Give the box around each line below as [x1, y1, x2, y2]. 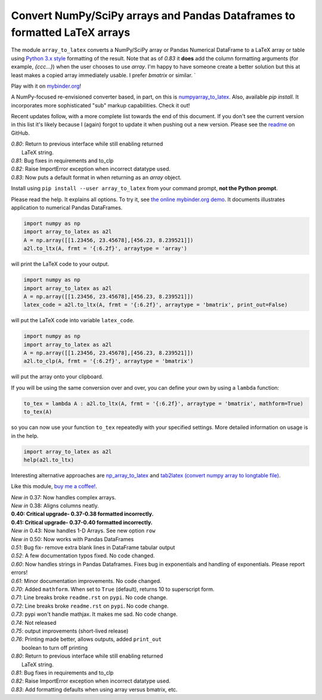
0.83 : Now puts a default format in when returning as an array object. [11, 174, 182, 181]
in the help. [11, 432, 39, 439]
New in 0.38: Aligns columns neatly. [11, 502, 100, 510]
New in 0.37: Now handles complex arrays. [11, 494, 116, 501]
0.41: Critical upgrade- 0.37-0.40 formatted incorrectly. [11, 519, 153, 526]
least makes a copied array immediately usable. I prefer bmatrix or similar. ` [11, 72, 196, 79]
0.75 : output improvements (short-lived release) [11, 627, 129, 634]
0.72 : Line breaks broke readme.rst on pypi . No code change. [11, 602, 169, 609]
